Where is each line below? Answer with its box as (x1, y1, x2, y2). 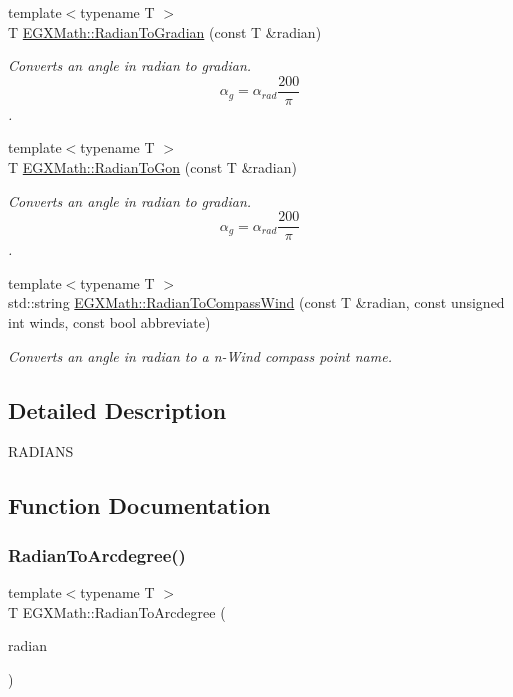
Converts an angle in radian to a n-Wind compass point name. (8, 345, 392, 366)
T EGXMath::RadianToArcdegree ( (8, 601, 226, 622)
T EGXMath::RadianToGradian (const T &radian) (8, 21, 322, 42)
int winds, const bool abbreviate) (8, 312, 211, 333)
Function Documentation (8, 490, 271, 521)
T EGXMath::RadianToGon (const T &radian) (8, 157, 297, 178)
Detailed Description (8, 394, 227, 425)
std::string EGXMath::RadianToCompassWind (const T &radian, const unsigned (8, 292, 505, 313)
